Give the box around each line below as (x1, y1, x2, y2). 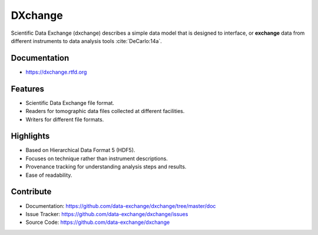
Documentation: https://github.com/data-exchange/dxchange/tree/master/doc (25, 202, 216, 209)
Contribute (11, 187, 52, 197)
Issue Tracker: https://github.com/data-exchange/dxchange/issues (25, 210, 188, 217)
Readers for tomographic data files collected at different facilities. (25, 108, 185, 115)
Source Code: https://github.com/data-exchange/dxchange (25, 219, 170, 226)
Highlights (11, 131, 50, 141)
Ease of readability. (25, 171, 72, 178)
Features (11, 84, 44, 94)
